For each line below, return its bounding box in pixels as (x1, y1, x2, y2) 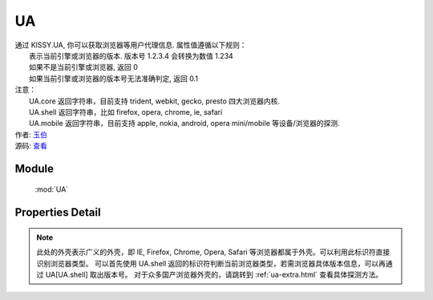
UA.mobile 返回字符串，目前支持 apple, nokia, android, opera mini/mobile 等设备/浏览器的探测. (29, 119, 340, 128)
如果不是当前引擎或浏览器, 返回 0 (29, 63, 138, 72)
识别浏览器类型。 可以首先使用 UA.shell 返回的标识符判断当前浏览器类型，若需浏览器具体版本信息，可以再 (36, 258, 386, 268)
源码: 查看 (14, 141, 47, 151)
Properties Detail (14, 205, 101, 220)
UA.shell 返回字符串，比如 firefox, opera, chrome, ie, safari (29, 107, 223, 116)
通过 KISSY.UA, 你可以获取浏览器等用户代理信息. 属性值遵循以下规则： (14, 40, 247, 50)
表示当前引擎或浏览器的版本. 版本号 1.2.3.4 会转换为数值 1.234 (29, 51, 234, 60)
